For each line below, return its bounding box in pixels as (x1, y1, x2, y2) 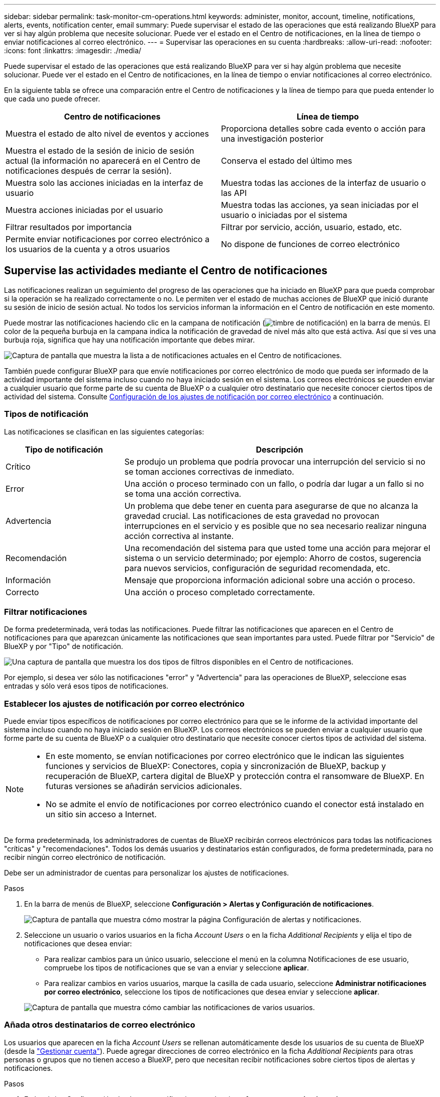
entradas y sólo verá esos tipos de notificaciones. (4, 682, 169, 691)
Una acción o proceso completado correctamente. (124, 587, 315, 597)
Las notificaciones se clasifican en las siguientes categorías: (4, 427, 204, 436)
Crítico (6, 461, 31, 472)
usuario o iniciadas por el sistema (221, 210, 348, 220)
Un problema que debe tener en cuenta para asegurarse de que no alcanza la (124, 500, 418, 511)
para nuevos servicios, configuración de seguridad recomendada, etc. (124, 563, 390, 573)
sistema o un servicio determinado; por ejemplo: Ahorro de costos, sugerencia (124, 553, 421, 563)
